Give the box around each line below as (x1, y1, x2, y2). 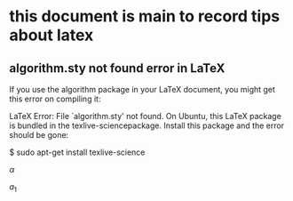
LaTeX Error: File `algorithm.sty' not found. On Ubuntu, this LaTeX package (9, 111, 281, 121)
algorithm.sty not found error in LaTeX (9, 60, 226, 76)
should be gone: (9, 130, 69, 140)
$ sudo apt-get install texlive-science (9, 147, 146, 157)
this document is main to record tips (9, 6, 281, 27)
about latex (9, 25, 94, 45)
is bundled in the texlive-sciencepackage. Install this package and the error (9, 120, 285, 131)
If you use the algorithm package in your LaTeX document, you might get (9, 84, 275, 94)
